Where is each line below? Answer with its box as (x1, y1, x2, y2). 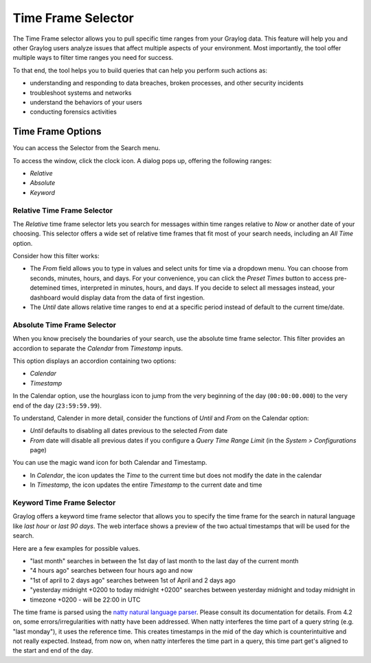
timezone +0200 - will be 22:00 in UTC (30, 596, 141, 604)
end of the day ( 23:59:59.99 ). (12, 401, 102, 410)
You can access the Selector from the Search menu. (12, 144, 161, 152)
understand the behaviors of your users (30, 98, 142, 106)
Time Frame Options (12, 126, 102, 138)
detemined (30, 284, 60, 292)
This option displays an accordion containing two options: (12, 357, 177, 365)
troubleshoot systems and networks (30, 88, 132, 96)
